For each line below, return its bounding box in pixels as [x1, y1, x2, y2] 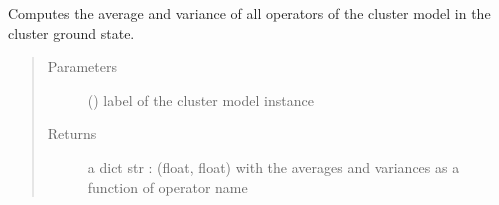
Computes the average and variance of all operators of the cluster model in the [8, 3, 491, 23]
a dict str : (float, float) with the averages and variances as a [87, 156, 460, 177]
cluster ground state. [8, 22, 135, 43]
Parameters [47, 56, 117, 77]
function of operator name [87, 176, 248, 197]
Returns [47, 123, 97, 144]
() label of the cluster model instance [87, 89, 314, 110]
